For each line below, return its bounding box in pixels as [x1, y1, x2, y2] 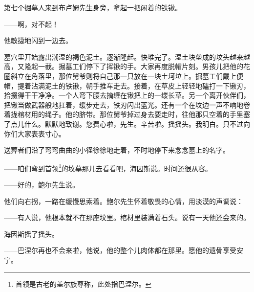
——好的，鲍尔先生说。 [4, 179, 79, 189]
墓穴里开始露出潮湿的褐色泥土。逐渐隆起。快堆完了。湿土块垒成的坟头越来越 [4, 51, 250, 62]
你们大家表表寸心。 [4, 128, 65, 138]
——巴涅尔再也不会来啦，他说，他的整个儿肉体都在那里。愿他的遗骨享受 [4, 245, 236, 255]
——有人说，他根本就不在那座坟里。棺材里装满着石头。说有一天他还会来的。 [4, 212, 250, 223]
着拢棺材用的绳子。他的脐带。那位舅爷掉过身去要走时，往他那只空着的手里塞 [4, 109, 250, 119]
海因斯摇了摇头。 [4, 228, 59, 239]
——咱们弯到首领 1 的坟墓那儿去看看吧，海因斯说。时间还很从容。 [4, 161, 212, 173]
